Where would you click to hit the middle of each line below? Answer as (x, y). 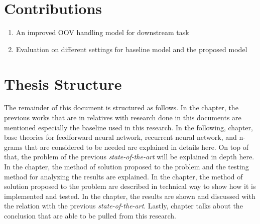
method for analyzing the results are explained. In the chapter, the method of (123, 176)
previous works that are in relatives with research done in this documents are (123, 118)
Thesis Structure (63, 83)
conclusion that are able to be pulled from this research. (90, 215)
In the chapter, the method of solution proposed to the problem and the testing (126, 166)
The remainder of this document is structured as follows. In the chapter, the (121, 107)
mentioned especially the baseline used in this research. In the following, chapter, (128, 127)
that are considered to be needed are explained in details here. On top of (137, 147)
